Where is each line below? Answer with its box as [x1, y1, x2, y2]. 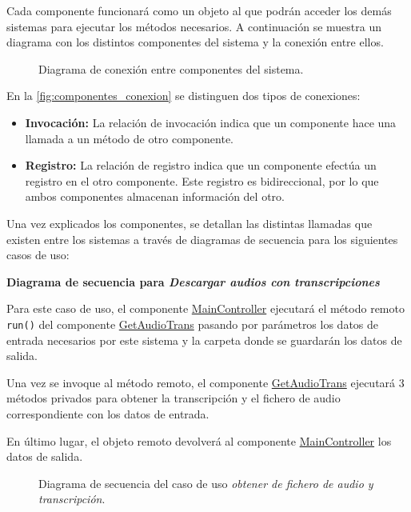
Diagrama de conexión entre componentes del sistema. [38, 60, 304, 77]
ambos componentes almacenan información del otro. [25, 188, 285, 205]
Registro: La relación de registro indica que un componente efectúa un [25, 157, 377, 174]
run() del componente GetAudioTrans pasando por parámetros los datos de [6, 315, 379, 332]
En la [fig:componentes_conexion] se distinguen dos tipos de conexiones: [6, 87, 361, 104]
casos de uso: [6, 246, 70, 263]
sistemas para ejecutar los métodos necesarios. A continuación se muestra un [6, 18, 381, 34]
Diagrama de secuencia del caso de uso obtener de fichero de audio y [38, 474, 373, 491]
